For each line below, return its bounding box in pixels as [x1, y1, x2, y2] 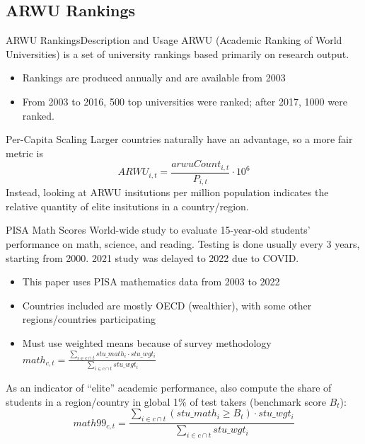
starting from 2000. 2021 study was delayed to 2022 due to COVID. [6, 250, 299, 265]
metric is [6, 145, 43, 160]
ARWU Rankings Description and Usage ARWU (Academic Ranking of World [6, 33, 342, 47]
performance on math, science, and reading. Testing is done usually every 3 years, [6, 237, 360, 251]
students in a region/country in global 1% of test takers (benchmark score [6, 394, 326, 409]
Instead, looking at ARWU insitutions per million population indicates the [6, 185, 329, 200]
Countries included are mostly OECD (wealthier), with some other [22, 297, 312, 312]
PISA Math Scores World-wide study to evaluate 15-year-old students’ [6, 222, 311, 237]
